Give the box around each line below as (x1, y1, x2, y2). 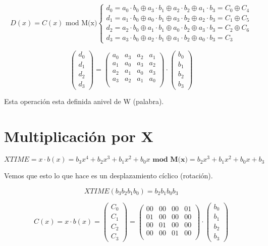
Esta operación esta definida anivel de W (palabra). (4, 96, 164, 107)
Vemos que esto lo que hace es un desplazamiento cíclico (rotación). (4, 170, 213, 181)
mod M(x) (66, 19, 97, 27)
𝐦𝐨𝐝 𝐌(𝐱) (152, 156, 188, 164)
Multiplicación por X (4, 126, 153, 146)
